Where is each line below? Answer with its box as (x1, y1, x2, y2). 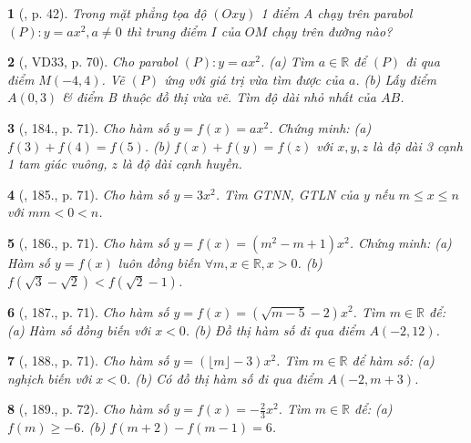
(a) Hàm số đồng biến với (7, 320, 151, 339)
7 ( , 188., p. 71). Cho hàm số (7, 351, 169, 370)
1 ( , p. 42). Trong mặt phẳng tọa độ (7, 4, 207, 22)
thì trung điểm (126, 21, 207, 40)
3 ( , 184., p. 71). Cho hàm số (7, 118, 169, 137)
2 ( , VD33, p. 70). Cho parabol (7, 52, 178, 71)
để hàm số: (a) (352, 351, 435, 370)
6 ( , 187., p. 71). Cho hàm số (7, 302, 169, 321)
